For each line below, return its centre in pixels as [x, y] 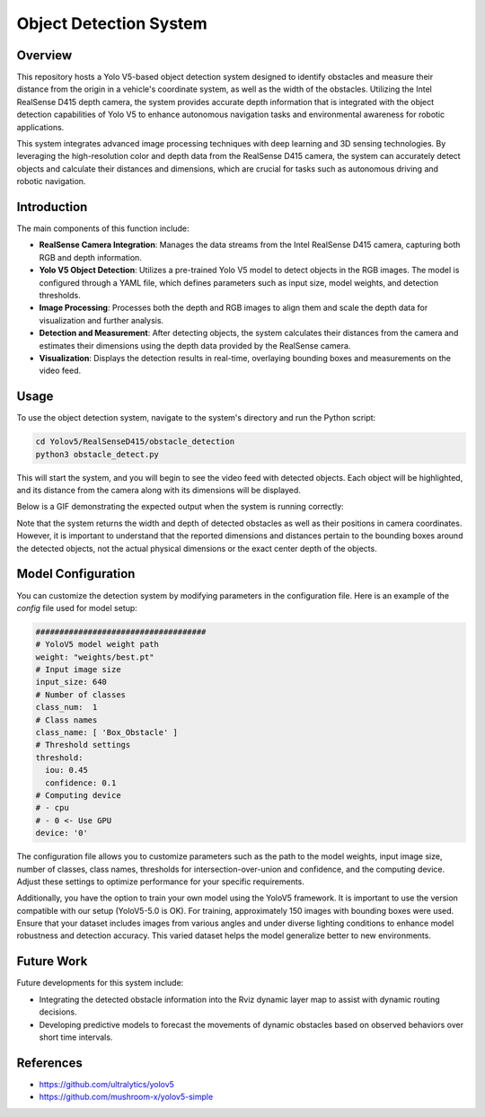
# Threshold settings [83, 745]
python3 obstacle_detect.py [97, 454]
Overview [44, 55]
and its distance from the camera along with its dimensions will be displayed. [159, 491]
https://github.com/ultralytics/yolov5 [107, 1084]
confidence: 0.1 [81, 783]
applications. [40, 127]
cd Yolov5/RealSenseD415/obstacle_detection [135, 442]
